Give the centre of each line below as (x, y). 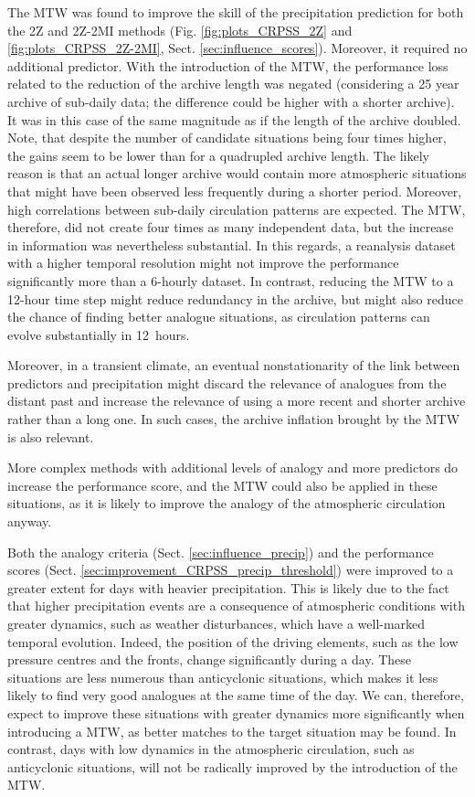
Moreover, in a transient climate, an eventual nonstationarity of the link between (234, 365)
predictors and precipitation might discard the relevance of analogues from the (227, 383)
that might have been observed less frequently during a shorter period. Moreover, (235, 191)
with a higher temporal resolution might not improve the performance (203, 263)
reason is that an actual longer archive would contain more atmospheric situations (237, 173)
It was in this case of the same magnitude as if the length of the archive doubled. (234, 119)
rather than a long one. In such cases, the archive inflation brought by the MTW (234, 419)
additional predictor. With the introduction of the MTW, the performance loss (228, 65)
